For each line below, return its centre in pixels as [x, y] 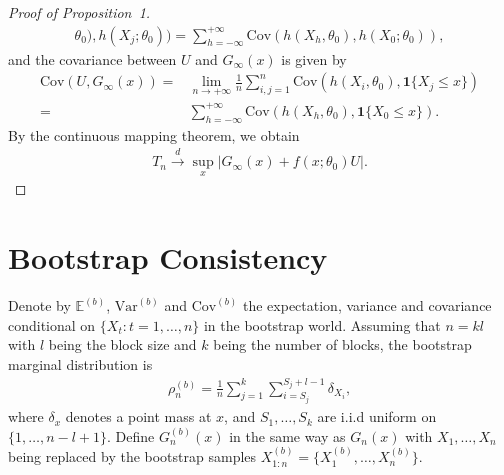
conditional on [52, 324]
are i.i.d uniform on [377, 416]
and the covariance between [92, 58]
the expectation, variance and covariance [367, 305]
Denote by [39, 305]
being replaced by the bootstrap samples [132, 456]
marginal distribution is [80, 363]
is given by [314, 58]
